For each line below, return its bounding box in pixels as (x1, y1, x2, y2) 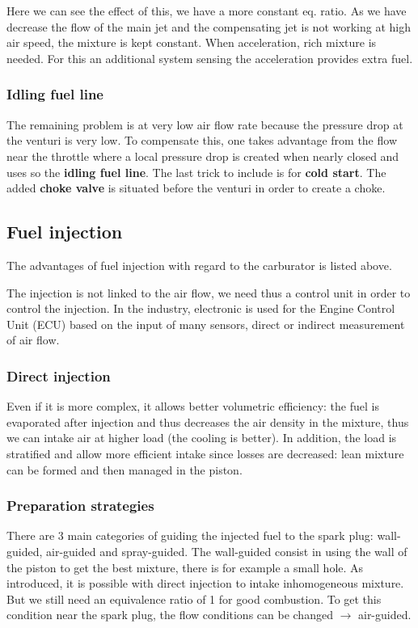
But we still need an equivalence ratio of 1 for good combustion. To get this (6, 590, 382, 607)
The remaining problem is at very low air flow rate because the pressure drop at (6, 116, 403, 133)
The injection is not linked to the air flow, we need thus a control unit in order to (6, 284, 411, 301)
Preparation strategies (6, 495, 154, 516)
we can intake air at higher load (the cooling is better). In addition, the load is (6, 429, 397, 446)
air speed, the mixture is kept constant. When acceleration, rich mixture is (6, 34, 377, 51)
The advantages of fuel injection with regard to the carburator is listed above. (6, 256, 392, 273)
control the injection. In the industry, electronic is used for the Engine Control (6, 300, 395, 317)
